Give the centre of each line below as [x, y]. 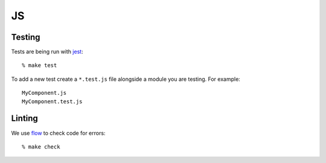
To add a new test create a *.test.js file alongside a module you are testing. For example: [126, 79]
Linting [25, 119]
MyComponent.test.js [52, 101]
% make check [41, 147]
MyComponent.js [44, 93]
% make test [40, 66]
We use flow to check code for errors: [58, 133]
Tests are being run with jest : [47, 52]
